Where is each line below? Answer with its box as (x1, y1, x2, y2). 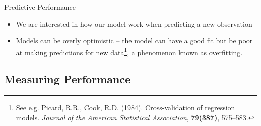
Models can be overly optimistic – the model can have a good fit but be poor (16, 35, 253, 46)
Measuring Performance (4, 71, 131, 87)
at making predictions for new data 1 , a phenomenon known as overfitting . (16, 45, 243, 57)
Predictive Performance (4, 2, 76, 12)
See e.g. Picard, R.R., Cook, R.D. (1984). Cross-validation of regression (16, 102, 235, 113)
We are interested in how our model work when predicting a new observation (16, 18, 252, 29)
